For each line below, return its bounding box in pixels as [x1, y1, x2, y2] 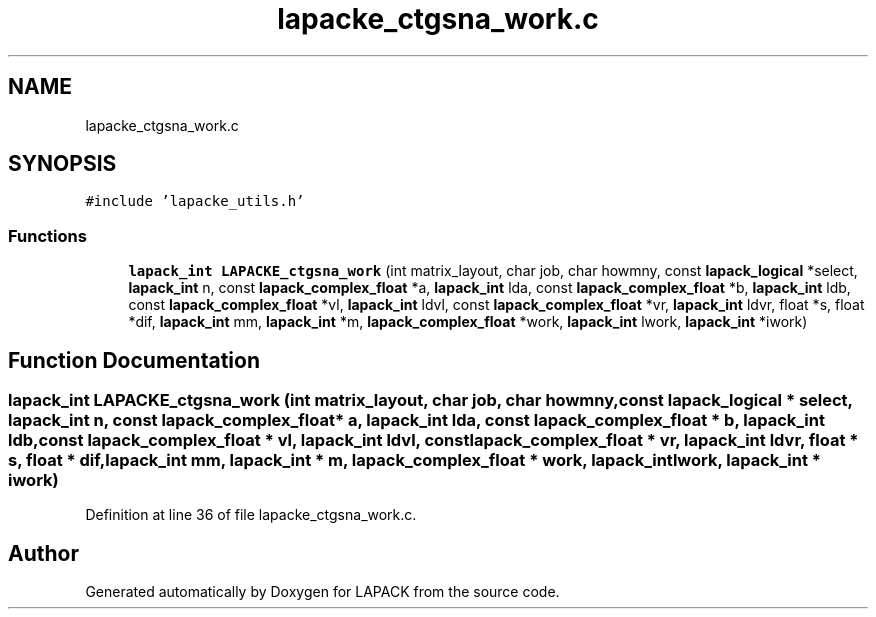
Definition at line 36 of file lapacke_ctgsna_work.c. [85, 506, 417, 524]
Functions [8, 225, 87, 246]
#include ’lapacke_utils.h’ [85, 193, 305, 210]
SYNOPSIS [8, 151, 117, 177]
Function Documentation [8, 347, 260, 373]
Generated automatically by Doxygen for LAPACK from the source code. [85, 583, 560, 601]
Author [8, 540, 79, 566]
